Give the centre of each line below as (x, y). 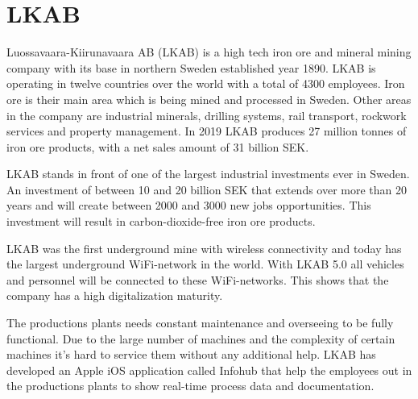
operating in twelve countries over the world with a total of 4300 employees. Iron (206, 83)
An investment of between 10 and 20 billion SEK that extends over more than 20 (207, 189)
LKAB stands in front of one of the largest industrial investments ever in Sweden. (208, 174)
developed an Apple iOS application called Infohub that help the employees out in (209, 370)
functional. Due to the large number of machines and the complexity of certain (201, 338)
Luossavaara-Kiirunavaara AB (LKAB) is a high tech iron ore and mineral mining (209, 52)
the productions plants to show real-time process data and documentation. (190, 386)
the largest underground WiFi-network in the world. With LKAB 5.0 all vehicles (205, 264)
